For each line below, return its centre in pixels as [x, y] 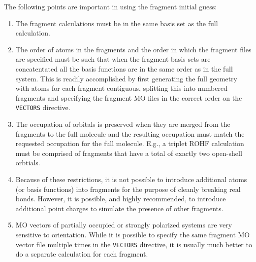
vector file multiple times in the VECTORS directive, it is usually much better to [134, 244]
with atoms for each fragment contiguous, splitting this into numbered [121, 88]
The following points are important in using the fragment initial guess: [111, 6]
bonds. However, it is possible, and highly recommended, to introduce [121, 199]
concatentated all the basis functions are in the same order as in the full [124, 68]
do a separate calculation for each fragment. [82, 254]
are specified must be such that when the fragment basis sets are [113, 59]
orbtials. [28, 163]
